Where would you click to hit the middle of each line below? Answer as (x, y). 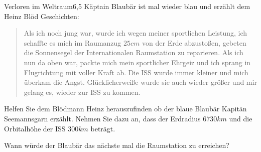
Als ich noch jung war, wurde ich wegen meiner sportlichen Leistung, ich (136, 33)
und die (241, 118)
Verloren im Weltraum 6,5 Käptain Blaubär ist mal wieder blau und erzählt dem (127, 6)
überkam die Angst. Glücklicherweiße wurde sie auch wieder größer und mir (140, 82)
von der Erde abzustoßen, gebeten (194, 42)
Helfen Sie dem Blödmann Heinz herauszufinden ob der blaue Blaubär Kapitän (125, 109)
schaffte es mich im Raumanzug (73, 42)
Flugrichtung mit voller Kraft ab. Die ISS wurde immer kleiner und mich (136, 72)
